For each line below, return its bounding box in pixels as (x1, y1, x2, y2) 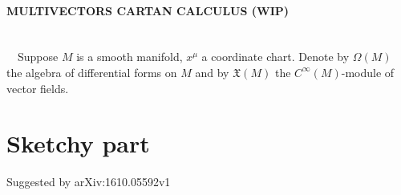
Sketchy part (6, 127, 150, 160)
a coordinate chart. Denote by (201, 48, 350, 65)
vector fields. (6, 79, 69, 96)
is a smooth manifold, (76, 48, 183, 65)
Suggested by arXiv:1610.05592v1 (6, 173, 171, 190)
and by (195, 63, 229, 80)
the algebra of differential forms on (6, 63, 177, 80)
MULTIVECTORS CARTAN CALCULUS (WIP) (6, 2, 290, 18)
